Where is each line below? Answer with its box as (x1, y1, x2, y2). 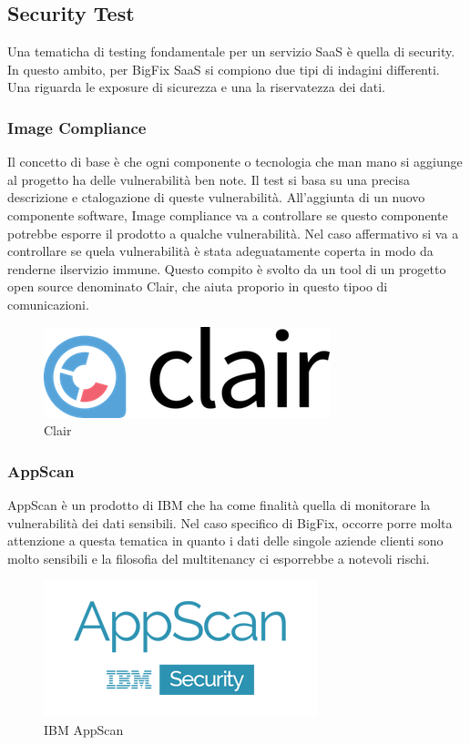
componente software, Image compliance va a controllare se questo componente (7, 205, 448, 224)
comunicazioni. (7, 294, 89, 313)
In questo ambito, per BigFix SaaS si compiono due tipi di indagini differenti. (7, 59, 440, 78)
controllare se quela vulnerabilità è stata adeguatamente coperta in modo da (7, 241, 434, 260)
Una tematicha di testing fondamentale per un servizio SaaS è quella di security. (7, 42, 455, 61)
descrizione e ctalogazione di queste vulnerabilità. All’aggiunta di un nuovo (7, 188, 425, 207)
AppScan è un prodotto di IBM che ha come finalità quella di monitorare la (7, 495, 431, 514)
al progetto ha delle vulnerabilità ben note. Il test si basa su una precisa (7, 169, 410, 189)
